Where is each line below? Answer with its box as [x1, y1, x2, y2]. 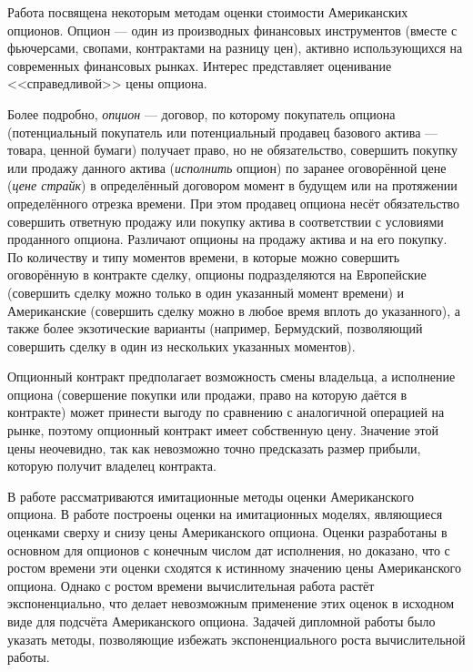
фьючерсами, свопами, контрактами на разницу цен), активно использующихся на [7, 38, 463, 57]
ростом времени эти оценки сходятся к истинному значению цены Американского [7, 558, 461, 577]
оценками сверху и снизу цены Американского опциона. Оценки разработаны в [7, 523, 448, 542]
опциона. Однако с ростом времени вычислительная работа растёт [7, 575, 375, 595]
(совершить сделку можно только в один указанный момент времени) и [7, 282, 405, 301]
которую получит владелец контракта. [7, 456, 216, 475]
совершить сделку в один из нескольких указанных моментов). [7, 336, 356, 355]
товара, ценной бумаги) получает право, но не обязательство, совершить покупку [7, 140, 458, 159]
